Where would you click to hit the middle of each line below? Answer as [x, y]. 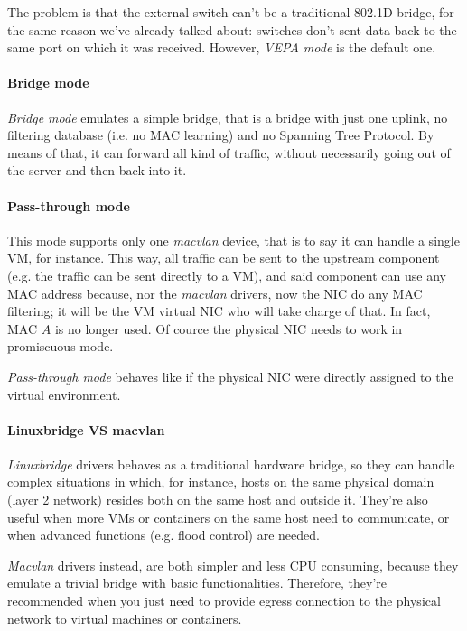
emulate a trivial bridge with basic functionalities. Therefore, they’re [197, 583]
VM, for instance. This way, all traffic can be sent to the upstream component [224, 258]
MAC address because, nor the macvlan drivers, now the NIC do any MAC [215, 293]
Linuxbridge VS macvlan [86, 429]
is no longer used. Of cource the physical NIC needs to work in [229, 328]
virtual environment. [64, 394]
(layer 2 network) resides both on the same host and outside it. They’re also [218, 500]
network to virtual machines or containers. [125, 618]
